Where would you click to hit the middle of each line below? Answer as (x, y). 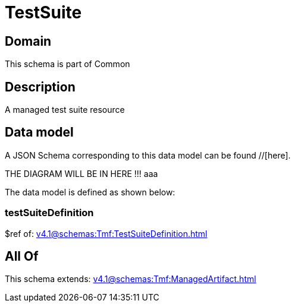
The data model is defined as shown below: (90, 192)
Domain (28, 41)
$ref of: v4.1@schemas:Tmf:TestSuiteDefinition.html (106, 233)
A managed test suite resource (65, 110)
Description (40, 87)
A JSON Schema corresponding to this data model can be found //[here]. (148, 155)
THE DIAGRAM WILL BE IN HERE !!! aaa (81, 173)
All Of (22, 257)
